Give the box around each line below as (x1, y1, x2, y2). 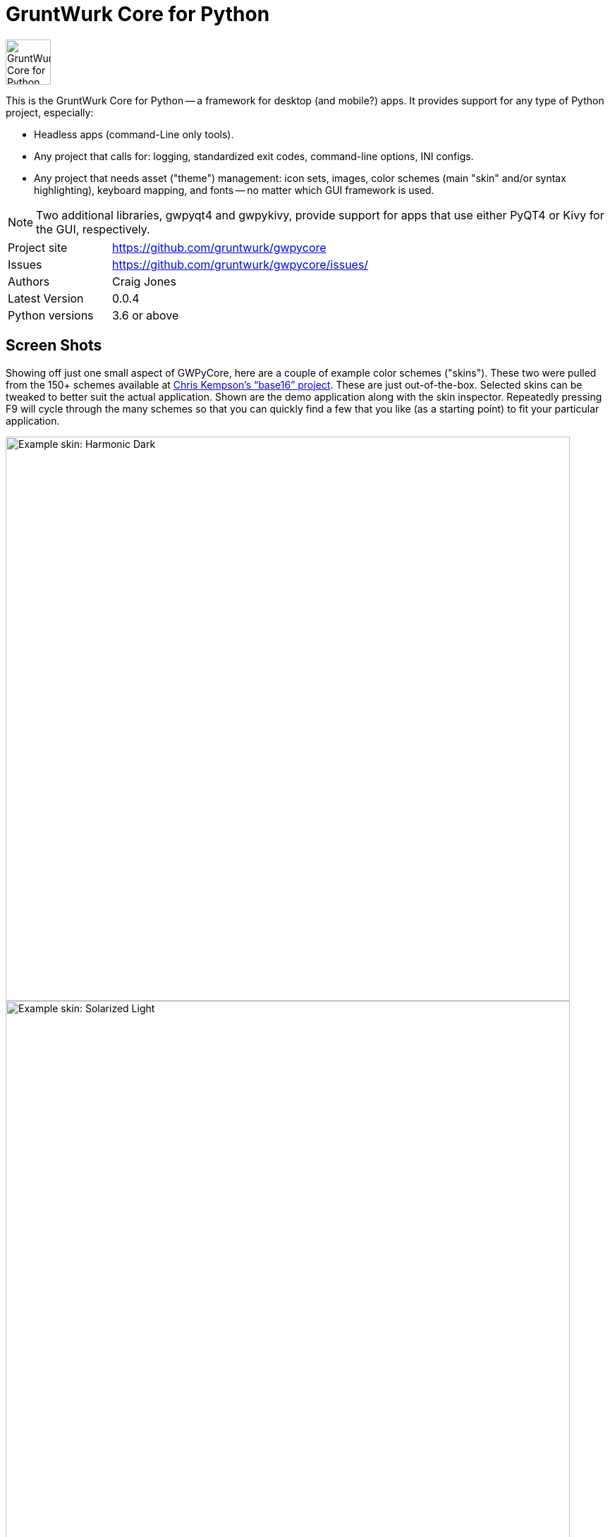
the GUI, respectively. (36, 221, 150, 236)
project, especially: (6, 106, 94, 119)
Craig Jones (112, 274, 176, 288)
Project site (8, 240, 68, 255)
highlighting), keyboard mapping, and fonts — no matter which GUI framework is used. (34, 183, 434, 196)
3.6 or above (112, 308, 179, 322)
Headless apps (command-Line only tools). (34, 128, 234, 140)
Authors (8, 274, 50, 288)
